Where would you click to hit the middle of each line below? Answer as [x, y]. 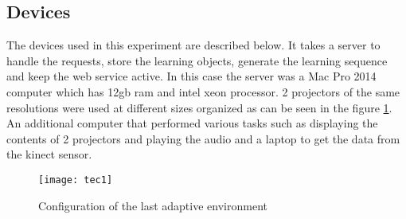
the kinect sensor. [49, 154]
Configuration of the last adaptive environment [153, 205]
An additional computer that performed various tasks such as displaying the [192, 123]
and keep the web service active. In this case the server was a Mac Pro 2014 [191, 76]
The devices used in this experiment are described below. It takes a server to [193, 45]
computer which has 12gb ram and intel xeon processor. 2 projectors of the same [203, 91]
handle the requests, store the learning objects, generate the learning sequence [197, 60]
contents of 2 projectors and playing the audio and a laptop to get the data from [203, 138]
